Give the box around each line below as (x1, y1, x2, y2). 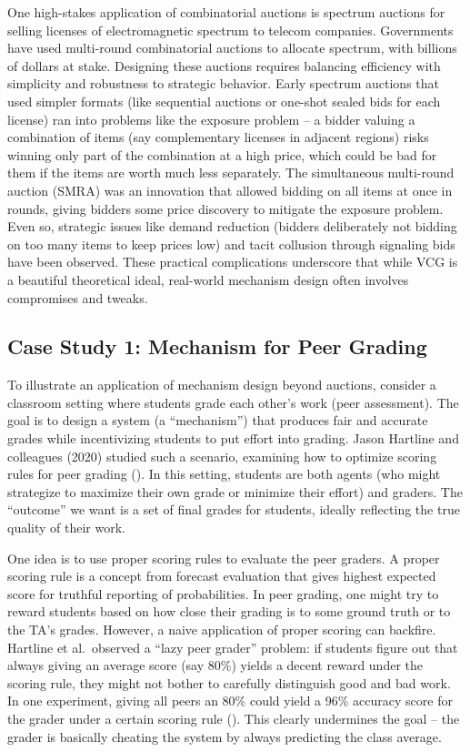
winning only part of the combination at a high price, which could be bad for (7, 145, 437, 164)
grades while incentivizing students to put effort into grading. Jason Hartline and (7, 429, 459, 448)
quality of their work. (7, 518, 125, 537)
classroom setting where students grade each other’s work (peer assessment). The (7, 392, 459, 412)
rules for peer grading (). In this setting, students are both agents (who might (7, 464, 441, 483)
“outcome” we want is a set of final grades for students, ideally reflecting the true (7, 500, 460, 519)
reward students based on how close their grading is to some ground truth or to (7, 602, 451, 621)
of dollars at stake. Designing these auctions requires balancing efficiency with (7, 56, 441, 75)
